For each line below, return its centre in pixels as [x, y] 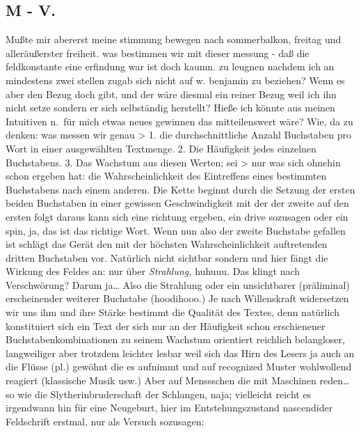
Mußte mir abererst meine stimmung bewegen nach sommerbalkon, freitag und [174, 39]
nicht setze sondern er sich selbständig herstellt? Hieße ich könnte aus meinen [170, 108]
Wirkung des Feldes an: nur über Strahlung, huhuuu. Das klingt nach [153, 271]
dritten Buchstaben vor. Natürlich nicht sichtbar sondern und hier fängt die [167, 257]
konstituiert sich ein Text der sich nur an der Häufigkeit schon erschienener [166, 325]
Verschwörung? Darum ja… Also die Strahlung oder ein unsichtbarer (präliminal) [178, 284]
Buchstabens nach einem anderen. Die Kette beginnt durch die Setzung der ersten [180, 189]
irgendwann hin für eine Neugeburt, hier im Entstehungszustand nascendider [169, 408]
